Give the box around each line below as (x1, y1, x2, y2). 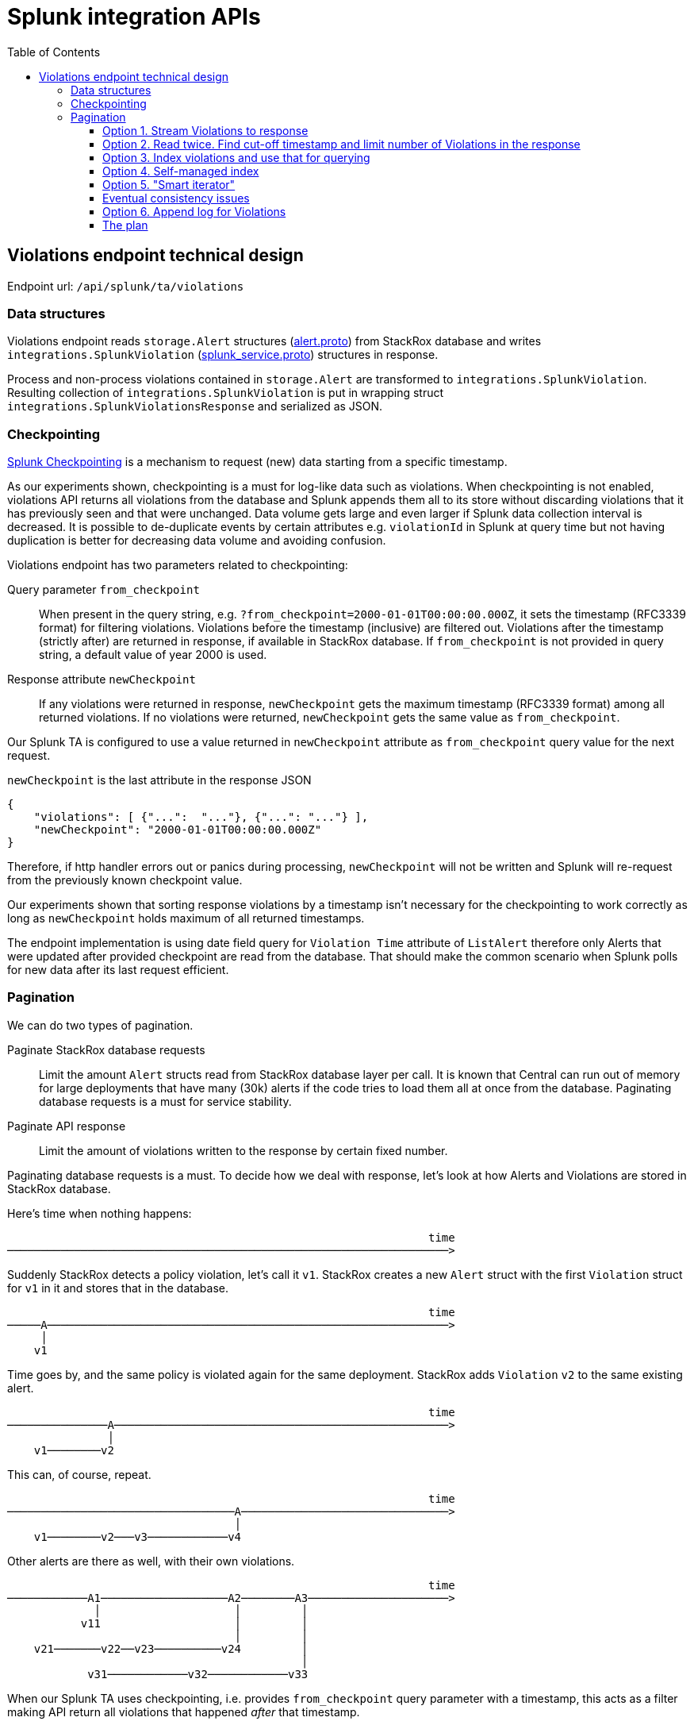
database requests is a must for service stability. (39, 1094, 292, 1108)
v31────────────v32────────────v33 (87, 1667, 309, 1681)
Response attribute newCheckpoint (7, 672, 196, 687)
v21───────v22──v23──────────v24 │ (33, 1642, 309, 1655)
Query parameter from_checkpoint (7, 583, 200, 597)
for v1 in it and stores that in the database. (7, 1280, 228, 1295)
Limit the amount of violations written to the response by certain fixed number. (39, 1143, 448, 1157)
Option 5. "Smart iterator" (102, 177, 236, 191)
